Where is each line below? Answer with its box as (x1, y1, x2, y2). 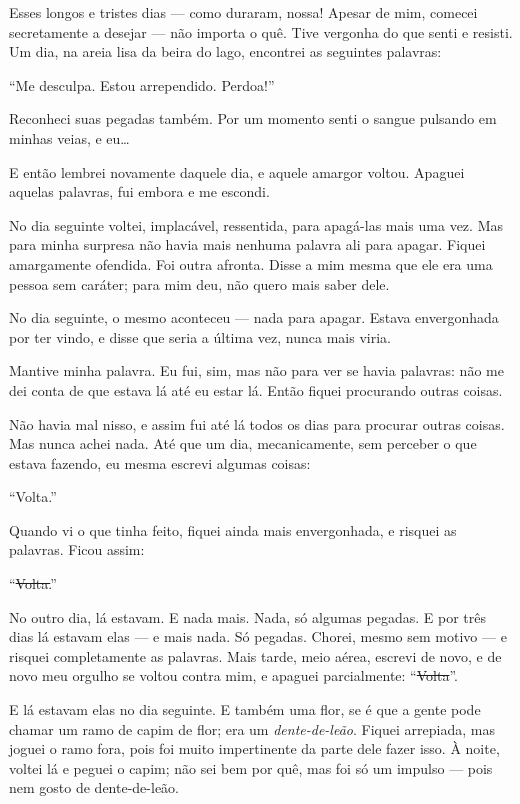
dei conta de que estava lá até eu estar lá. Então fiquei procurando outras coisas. (9, 379, 503, 400)
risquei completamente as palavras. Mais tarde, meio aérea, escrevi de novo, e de (9, 645, 502, 666)
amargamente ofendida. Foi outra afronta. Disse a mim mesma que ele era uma (9, 253, 493, 274)
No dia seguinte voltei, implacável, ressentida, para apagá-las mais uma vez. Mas (9, 214, 503, 235)
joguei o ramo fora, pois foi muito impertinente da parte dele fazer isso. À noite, (9, 738, 500, 759)
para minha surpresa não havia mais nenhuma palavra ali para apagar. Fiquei (9, 234, 486, 255)
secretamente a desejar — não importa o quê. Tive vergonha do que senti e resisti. (9, 21, 513, 42)
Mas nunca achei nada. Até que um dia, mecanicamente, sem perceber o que (9, 433, 477, 454)
